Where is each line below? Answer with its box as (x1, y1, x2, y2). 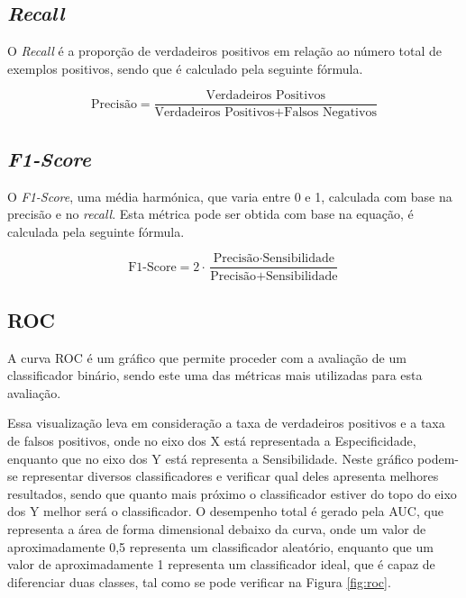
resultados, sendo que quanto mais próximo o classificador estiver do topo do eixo (7, 484, 457, 503)
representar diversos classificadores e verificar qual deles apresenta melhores (22, 467, 439, 485)
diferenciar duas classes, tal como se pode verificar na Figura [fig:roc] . (7, 572, 391, 591)
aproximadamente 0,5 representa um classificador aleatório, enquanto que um (7, 537, 434, 556)
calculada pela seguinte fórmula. (7, 222, 185, 240)
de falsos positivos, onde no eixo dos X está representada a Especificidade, (7, 431, 416, 450)
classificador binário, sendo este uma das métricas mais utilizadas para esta (7, 366, 423, 385)
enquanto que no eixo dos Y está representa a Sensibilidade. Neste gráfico (7, 448, 414, 467)
